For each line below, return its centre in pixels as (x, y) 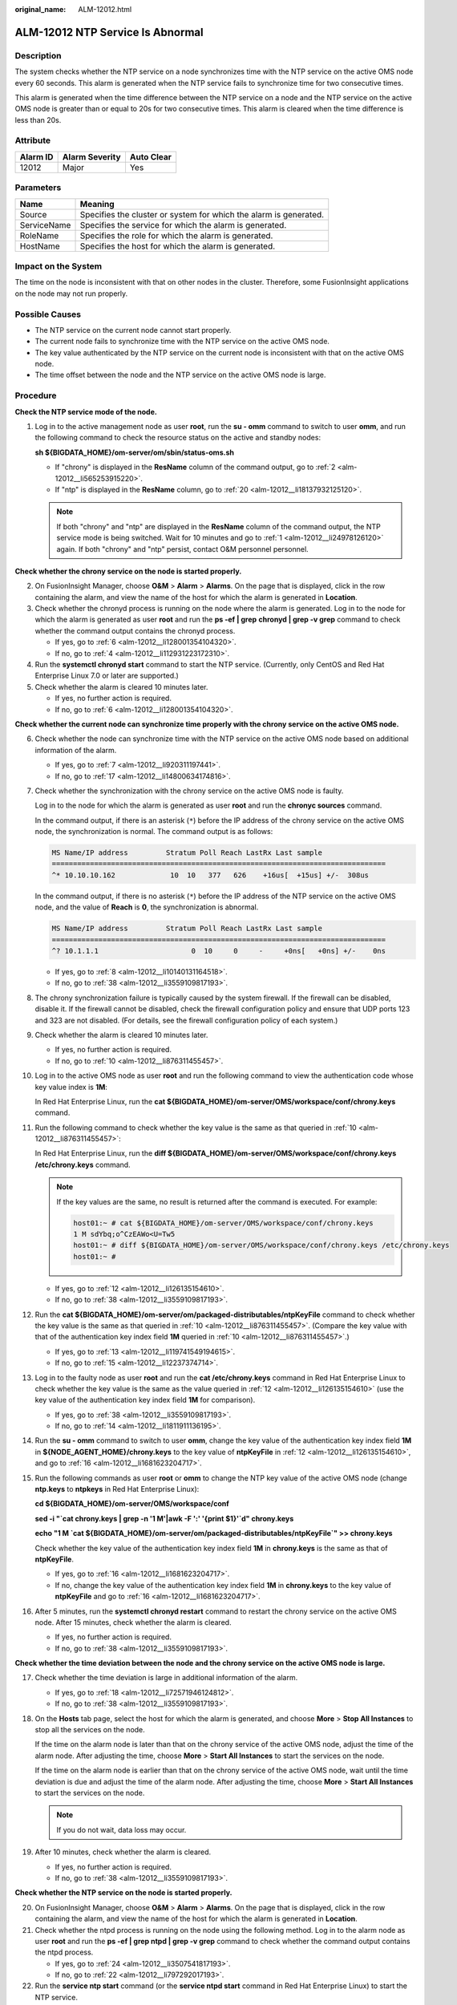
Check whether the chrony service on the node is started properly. (128, 571)
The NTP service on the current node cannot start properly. (133, 330)
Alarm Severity (91, 156)
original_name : (40, 9)
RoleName (39, 235)
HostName (40, 246)
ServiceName (45, 225)
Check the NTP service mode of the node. (86, 411)
